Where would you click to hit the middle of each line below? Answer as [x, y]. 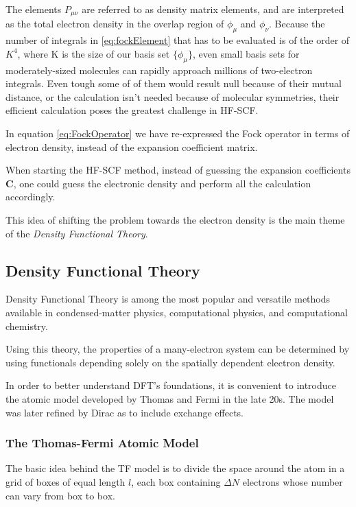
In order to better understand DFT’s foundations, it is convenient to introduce [171, 385]
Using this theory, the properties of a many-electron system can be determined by [178, 349]
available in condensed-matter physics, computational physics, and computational [177, 312]
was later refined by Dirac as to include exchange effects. [124, 412]
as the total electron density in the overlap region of [115, 24]
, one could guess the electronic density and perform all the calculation [162, 183]
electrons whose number [293, 481]
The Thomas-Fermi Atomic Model [102, 443]
